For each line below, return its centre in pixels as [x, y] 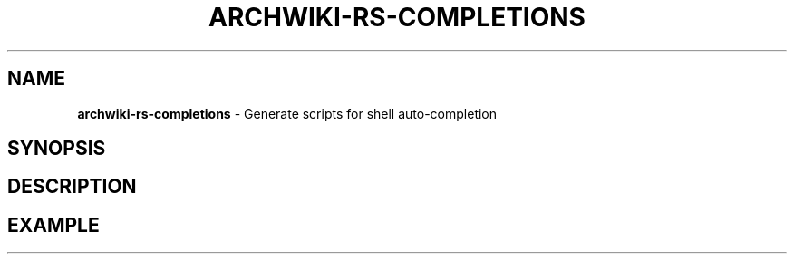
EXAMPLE [53, 225]
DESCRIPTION [72, 187]
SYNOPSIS [57, 149]
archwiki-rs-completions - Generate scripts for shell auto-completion [287, 113]
